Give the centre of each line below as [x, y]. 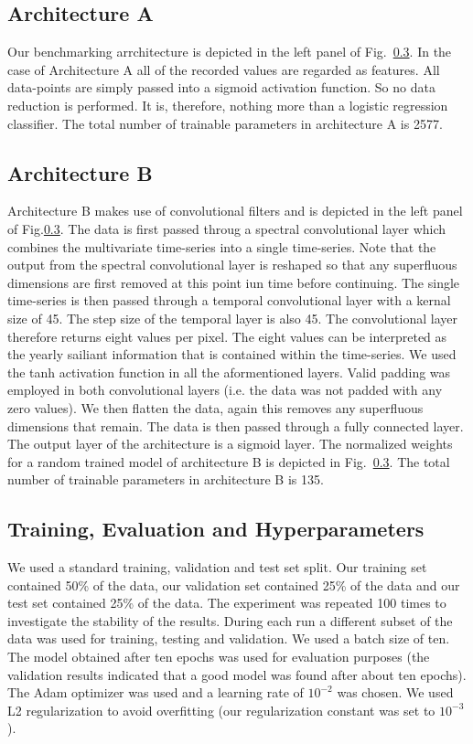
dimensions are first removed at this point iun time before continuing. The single [234, 282]
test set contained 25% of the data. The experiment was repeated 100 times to [227, 603]
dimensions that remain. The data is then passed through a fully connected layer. [236, 425]
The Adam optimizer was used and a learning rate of [156, 692]
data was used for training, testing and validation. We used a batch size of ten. [229, 638]
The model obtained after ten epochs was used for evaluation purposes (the [219, 657]
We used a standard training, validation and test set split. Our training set [217, 567]
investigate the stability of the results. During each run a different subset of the [230, 620]
